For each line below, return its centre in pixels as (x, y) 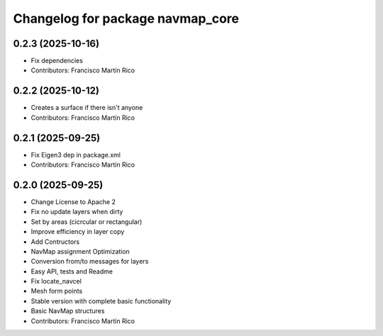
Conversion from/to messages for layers (90, 262)
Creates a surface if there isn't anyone (87, 108)
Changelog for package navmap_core (126, 18)
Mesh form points (57, 291)
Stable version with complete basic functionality (101, 301)
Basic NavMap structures (68, 311)
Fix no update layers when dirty (77, 212)
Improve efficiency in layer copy (78, 232)
